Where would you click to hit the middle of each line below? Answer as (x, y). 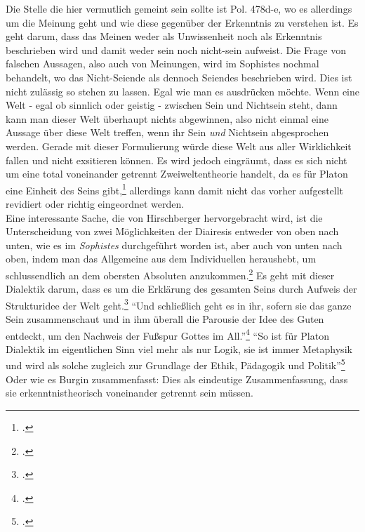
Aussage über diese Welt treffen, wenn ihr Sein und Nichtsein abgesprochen (167, 132)
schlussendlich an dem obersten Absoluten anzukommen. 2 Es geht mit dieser (170, 274)
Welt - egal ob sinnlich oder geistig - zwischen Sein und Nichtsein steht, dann (172, 105)
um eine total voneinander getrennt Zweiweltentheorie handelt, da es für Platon (177, 174)
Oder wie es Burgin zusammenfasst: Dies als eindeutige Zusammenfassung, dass (177, 379)
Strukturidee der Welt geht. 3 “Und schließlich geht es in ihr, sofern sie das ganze (179, 304)
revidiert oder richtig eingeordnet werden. (95, 203)
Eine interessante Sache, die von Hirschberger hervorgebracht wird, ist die (164, 217)
